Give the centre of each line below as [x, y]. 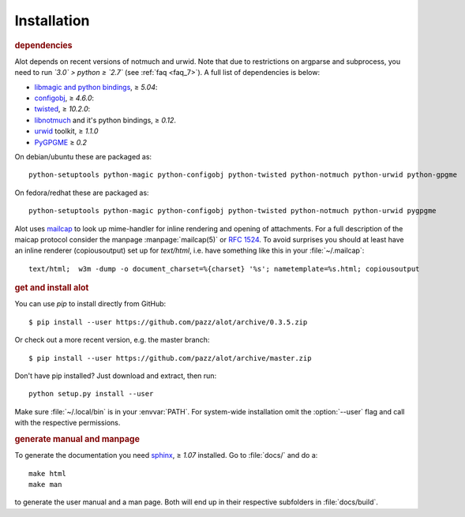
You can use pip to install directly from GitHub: [90, 304]
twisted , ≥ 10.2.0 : [62, 109]
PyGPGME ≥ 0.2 [60, 142]
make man [45, 484]
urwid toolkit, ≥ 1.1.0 [66, 131]
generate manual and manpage [77, 439]
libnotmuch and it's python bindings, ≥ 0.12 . [105, 120]
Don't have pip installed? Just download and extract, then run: [116, 376]
